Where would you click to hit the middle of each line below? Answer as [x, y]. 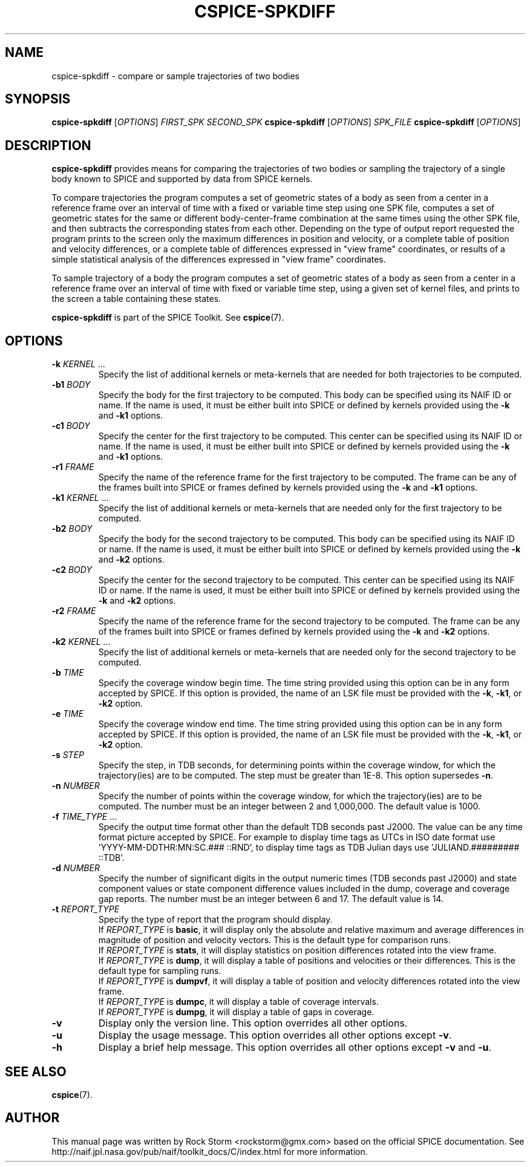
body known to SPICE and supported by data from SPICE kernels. [182, 179]
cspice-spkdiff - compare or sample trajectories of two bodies [176, 76]
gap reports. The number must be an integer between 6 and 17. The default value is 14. [271, 899]
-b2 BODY [72, 529]
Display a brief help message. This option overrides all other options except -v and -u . [295, 1048]
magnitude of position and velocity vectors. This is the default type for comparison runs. [274, 940]
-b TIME [68, 673]
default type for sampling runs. [160, 971]
